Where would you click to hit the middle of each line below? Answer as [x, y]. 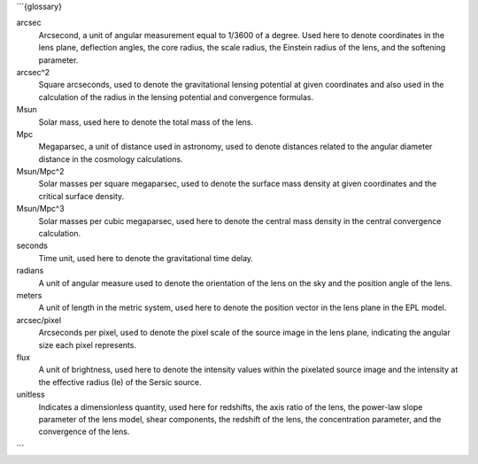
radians [30, 271]
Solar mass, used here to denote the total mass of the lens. [146, 122]
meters [29, 295]
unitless [31, 395]
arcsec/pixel [39, 320]
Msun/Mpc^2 [40, 172]
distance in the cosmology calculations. [111, 159]
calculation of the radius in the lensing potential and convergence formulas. [176, 97]
